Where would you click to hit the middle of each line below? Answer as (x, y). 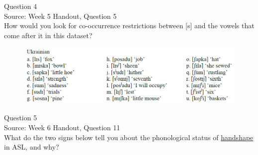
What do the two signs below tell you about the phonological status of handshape (129, 137)
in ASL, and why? (32, 147)
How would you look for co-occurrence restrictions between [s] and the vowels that (129, 26)
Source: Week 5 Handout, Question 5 (60, 16)
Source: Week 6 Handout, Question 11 (62, 128)
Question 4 (21, 6)
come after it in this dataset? (48, 35)
